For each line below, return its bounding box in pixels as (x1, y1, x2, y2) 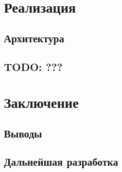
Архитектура (4, 30, 64, 45)
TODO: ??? (4, 59, 63, 74)
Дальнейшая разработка (4, 154, 119, 169)
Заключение (4, 92, 79, 112)
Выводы (4, 125, 42, 140)
